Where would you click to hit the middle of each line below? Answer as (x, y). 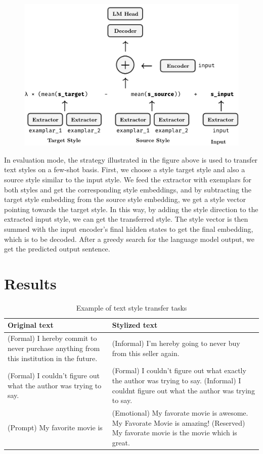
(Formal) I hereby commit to (52, 338)
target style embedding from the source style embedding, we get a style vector (125, 199)
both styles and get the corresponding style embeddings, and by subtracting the (128, 189)
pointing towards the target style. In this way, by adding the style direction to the (131, 209)
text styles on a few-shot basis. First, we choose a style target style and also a (125, 169)
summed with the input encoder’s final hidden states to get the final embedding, (129, 229)
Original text (31, 325)
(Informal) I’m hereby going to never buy (176, 343)
